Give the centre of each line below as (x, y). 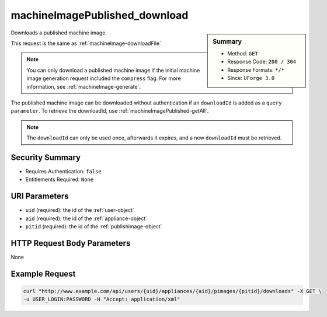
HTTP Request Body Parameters (71, 243)
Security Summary (46, 157)
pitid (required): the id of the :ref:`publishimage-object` (94, 227)
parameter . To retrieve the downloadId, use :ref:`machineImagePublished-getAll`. (110, 111)
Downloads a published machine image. (59, 33)
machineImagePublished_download (100, 15)
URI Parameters (40, 196)
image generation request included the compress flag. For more (104, 78)
